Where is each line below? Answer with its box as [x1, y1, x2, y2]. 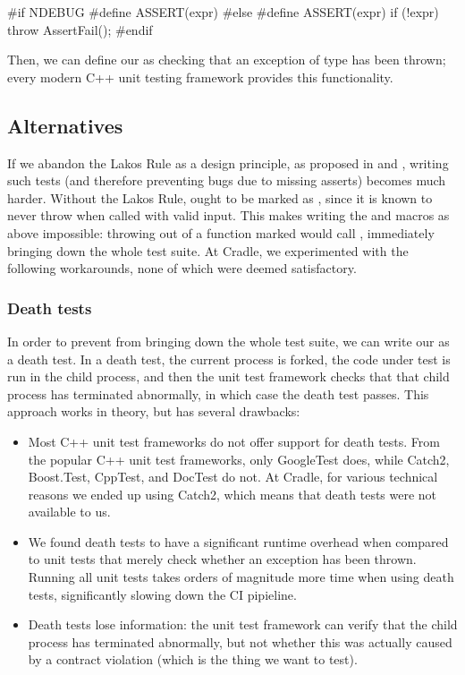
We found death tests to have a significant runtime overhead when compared [28, 532, 449, 551]
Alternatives [7, 111, 123, 139]
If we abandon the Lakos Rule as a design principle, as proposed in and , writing [7, 153, 449, 172]
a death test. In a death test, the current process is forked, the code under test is [7, 349, 451, 368]
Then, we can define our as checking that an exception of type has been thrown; [7, 50, 446, 69]
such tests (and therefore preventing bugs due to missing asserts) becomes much [7, 171, 446, 190]
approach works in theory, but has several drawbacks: [7, 402, 300, 421]
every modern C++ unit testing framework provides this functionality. [7, 67, 393, 86]
